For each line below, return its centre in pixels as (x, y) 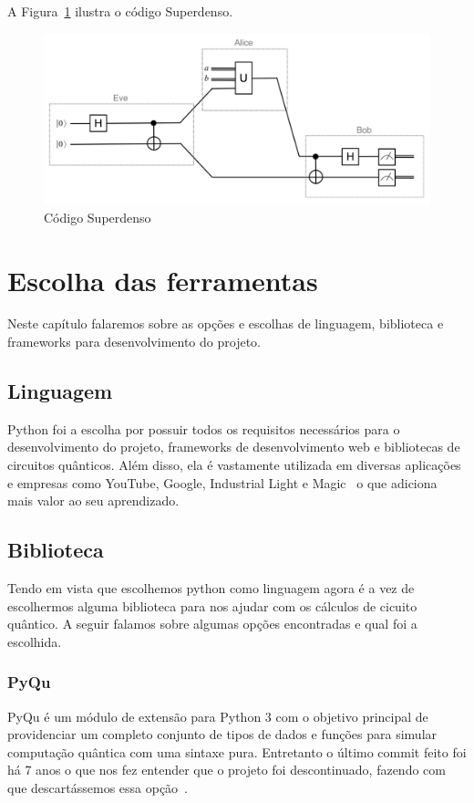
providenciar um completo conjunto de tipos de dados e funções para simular (222, 734)
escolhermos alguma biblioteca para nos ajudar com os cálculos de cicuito (212, 605)
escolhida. (35, 641)
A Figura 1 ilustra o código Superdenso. (120, 11)
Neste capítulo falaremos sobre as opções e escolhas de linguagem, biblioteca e (226, 323)
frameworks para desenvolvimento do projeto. (134, 342)
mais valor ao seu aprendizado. (93, 501)
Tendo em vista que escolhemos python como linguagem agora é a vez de (211, 588)
